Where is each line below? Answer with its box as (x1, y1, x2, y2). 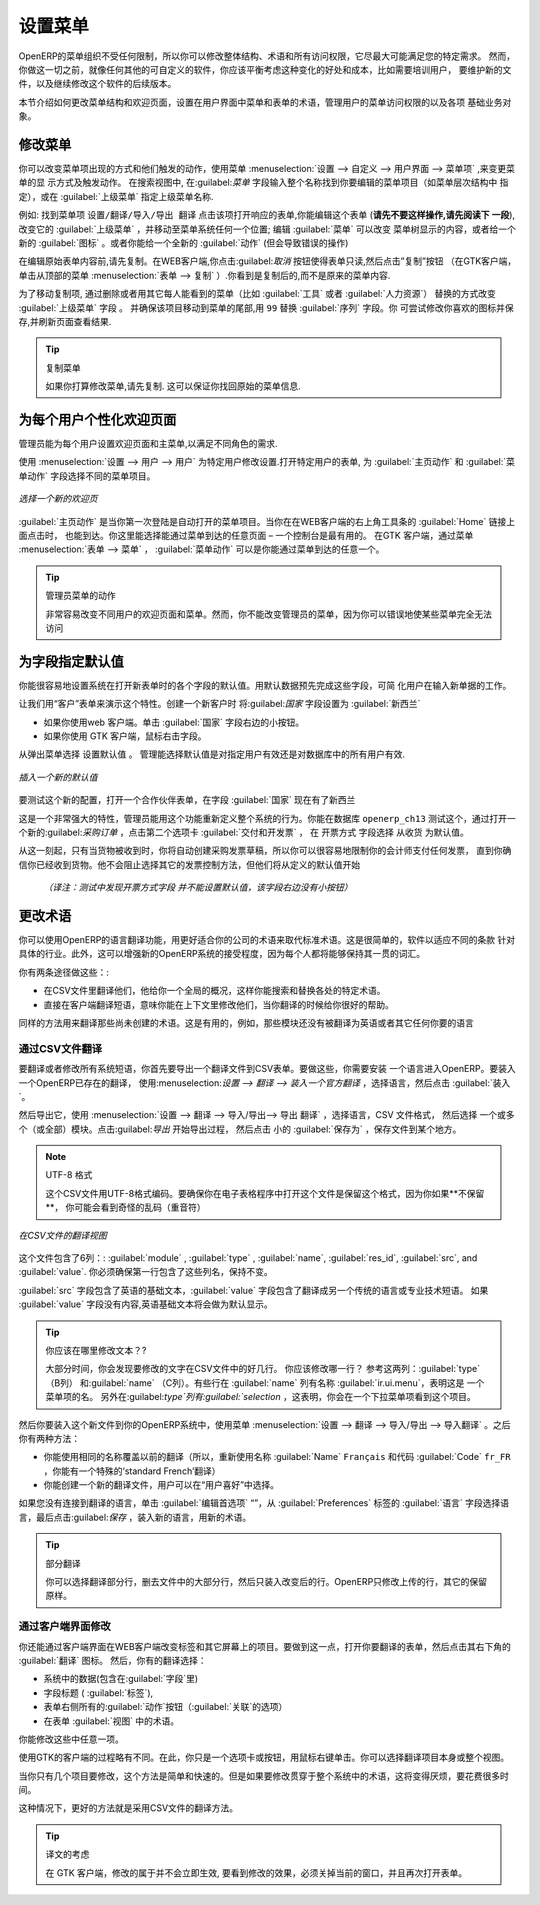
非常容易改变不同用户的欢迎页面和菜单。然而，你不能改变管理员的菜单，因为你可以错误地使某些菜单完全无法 (45, 608, 492, 620)
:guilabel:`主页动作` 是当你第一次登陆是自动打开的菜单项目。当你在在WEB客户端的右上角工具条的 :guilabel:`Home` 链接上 (18, 515, 515, 527)
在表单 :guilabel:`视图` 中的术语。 (43, 1715, 180, 1727)
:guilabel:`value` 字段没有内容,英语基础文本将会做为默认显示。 (18, 1298, 274, 1310)
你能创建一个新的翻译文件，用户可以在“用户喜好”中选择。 (43, 1479, 280, 1491)
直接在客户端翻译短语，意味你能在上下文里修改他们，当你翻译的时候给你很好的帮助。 (43, 998, 394, 1010)
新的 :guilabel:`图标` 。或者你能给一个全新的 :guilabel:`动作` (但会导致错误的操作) (18, 236, 349, 249)
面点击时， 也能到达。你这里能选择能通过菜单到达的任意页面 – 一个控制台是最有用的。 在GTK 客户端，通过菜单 (18, 529, 474, 541)
